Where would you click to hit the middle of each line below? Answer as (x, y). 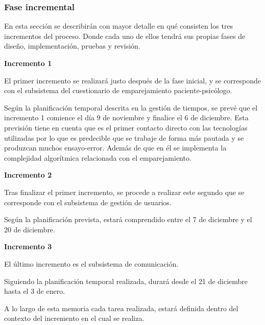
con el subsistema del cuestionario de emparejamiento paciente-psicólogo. (118, 90)
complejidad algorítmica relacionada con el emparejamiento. (98, 157)
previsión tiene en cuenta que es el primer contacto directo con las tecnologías (126, 127)
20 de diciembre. (30, 229)
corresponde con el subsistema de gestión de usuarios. (88, 202)
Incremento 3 (28, 246)
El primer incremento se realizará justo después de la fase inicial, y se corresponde (133, 80)
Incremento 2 (28, 175)
